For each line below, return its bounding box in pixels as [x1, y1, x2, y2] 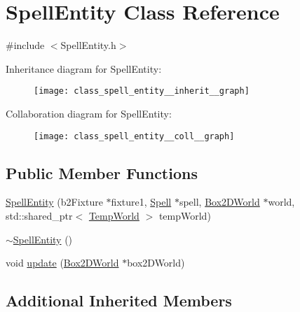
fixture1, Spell [111, 194, 172, 209]
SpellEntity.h [60, 38, 116, 52]
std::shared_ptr [6, 208, 73, 223]
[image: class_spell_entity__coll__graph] [34, 131, 235, 141]
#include [6, 38, 45, 52]
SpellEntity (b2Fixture [6, 194, 103, 209]
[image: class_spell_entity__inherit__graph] [34, 86, 250, 97]
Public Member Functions [6, 162, 198, 183]
